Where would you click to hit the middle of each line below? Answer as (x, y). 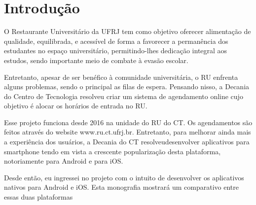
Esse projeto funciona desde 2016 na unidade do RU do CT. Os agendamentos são (128, 122)
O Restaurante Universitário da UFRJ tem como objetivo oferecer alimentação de (128, 31)
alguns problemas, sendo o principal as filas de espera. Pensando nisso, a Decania (127, 86)
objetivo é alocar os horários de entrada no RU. (76, 106)
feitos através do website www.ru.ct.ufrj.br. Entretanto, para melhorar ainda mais (128, 132)
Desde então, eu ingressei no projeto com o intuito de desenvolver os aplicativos (124, 177)
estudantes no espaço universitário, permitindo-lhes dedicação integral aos (116, 51)
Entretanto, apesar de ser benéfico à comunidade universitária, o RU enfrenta (121, 77)
